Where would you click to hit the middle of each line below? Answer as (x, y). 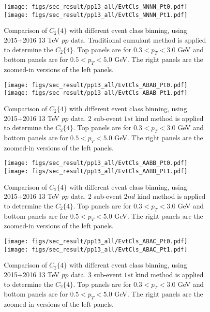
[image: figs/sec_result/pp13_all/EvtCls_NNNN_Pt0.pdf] (96, 7)
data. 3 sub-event (96, 274)
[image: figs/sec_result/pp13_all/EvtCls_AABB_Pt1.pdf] (96, 171)
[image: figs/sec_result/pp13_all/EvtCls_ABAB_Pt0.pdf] (96, 85)
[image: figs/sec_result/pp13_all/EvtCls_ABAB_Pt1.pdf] (96, 93)
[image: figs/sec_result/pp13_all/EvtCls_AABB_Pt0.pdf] (96, 163)
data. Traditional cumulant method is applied (138, 39)
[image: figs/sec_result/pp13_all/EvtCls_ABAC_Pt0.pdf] (96, 242)
